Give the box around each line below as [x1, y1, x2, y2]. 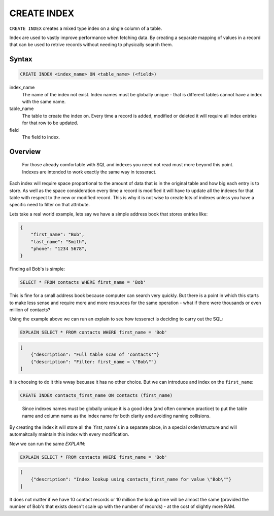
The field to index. [22, 134, 60, 140]
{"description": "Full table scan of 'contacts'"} [30, 352, 159, 357]
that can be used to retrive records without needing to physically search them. [9, 42, 174, 48]
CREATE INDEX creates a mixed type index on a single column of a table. [9, 25, 162, 31]
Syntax [9, 55, 32, 63]
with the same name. [22, 99, 66, 105]
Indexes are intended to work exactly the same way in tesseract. [22, 169, 157, 175]
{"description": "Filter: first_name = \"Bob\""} [30, 359, 157, 364]
